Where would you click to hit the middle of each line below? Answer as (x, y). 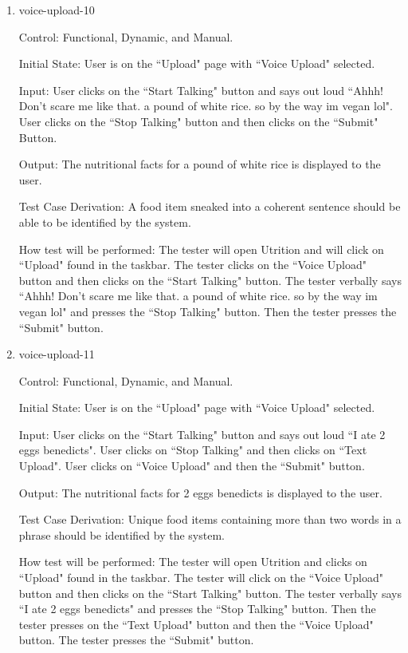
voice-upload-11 (57, 354)
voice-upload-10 (57, 10)
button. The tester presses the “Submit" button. (136, 640)
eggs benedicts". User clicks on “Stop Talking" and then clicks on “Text (193, 450)
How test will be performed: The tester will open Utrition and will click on (201, 249)
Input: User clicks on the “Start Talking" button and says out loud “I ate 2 (202, 434)
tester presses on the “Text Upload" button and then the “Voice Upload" (196, 624)
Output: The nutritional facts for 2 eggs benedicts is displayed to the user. (200, 492)
